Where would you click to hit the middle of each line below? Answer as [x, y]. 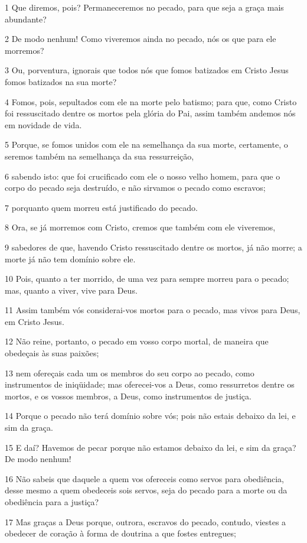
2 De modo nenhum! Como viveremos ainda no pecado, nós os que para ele [141, 39]
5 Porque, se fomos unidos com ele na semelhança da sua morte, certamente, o [146, 144]
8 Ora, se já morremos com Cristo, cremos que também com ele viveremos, [140, 227]
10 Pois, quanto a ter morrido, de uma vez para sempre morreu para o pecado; [147, 279]
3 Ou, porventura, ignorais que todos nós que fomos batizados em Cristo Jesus [147, 70]
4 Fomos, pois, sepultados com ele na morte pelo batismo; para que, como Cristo [151, 101]
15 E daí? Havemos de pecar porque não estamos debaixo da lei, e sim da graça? [151, 447]
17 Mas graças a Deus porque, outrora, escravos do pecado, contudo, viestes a [146, 521]
